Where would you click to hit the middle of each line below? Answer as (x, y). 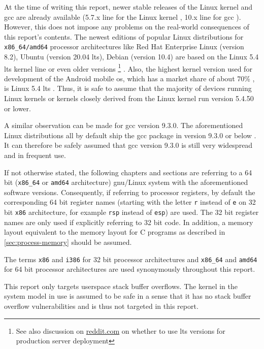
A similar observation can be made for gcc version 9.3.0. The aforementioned (124, 125)
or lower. (18, 108)
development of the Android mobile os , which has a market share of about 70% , (129, 78)
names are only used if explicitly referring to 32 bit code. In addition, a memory (129, 222)
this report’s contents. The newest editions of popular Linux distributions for (124, 36)
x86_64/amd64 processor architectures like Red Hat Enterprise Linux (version (124, 46)
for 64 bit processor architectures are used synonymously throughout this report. (130, 269)
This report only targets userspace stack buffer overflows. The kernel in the (121, 286)
